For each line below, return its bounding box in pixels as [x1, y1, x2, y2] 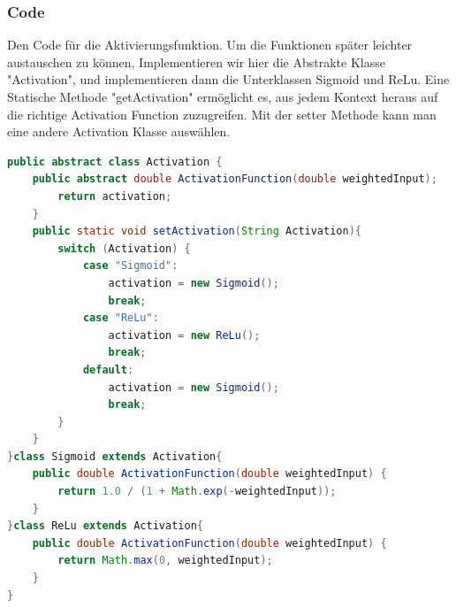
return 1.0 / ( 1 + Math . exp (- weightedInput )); [57, 485, 337, 498]
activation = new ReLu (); [108, 328, 261, 342]
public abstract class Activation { [7, 155, 223, 168]
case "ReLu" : [82, 312, 159, 325]
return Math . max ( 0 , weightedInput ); [57, 554, 273, 567]
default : [82, 363, 134, 376]
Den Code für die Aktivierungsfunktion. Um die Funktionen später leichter [7, 35, 413, 54]
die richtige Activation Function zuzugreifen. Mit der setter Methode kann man [7, 104, 437, 123]
